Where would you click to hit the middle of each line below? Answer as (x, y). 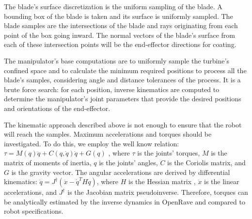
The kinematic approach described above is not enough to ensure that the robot (123, 124)
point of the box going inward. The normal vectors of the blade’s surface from (119, 35)
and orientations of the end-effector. (57, 108)
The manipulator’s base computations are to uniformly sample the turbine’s (117, 60)
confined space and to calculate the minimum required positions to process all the (125, 70)
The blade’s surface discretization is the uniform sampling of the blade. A (113, 6)
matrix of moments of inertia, (48, 162)
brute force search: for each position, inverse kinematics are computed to (112, 89)
